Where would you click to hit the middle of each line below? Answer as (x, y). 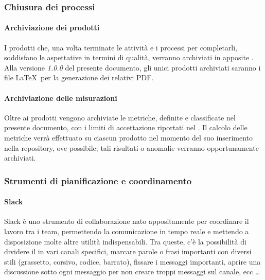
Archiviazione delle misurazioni (61, 98)
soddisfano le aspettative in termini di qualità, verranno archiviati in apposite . (129, 57)
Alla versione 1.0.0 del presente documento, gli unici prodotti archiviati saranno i (132, 67)
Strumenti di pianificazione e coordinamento (98, 180)
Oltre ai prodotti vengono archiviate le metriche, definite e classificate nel (120, 117)
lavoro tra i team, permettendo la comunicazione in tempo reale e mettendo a (127, 231)
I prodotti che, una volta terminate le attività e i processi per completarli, (121, 47)
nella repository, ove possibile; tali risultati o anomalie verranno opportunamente (131, 147)
